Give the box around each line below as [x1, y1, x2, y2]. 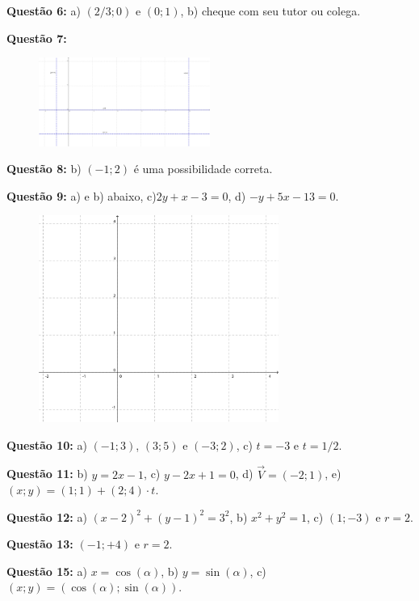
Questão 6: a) [6, 2, 81, 19]
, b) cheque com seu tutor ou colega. [180, 2, 361, 19]
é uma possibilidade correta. [133, 160, 273, 177]
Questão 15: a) [6, 562, 87, 579]
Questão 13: [6, 535, 73, 552]
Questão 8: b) [6, 160, 82, 177]
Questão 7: [6, 29, 67, 46]
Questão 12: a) [6, 508, 87, 525]
